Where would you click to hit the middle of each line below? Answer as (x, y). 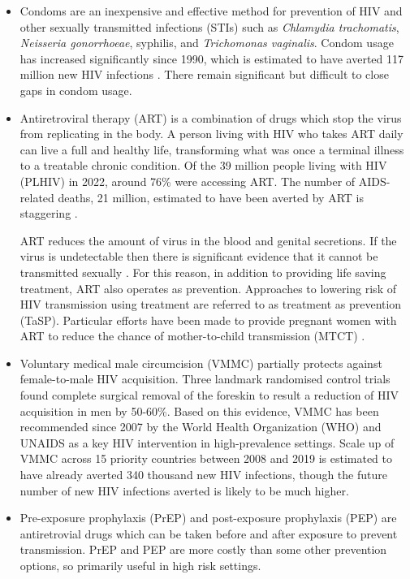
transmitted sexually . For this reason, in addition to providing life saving (203, 272)
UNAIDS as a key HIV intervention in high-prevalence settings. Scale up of (207, 442)
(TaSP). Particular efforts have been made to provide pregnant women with (208, 320)
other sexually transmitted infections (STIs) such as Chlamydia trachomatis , (209, 26)
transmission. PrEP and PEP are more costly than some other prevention (203, 549)
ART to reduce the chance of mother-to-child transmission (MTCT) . (192, 336)
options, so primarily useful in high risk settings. (140, 565)
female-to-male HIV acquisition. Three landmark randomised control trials (205, 379)
